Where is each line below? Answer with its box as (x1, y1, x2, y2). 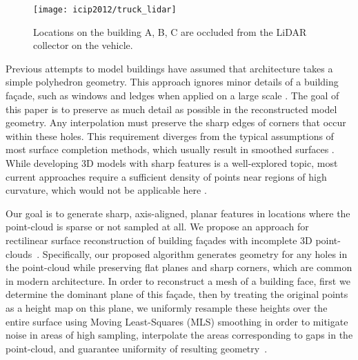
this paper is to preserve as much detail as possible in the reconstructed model (6, 101, 337, 116)
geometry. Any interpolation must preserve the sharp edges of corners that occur (6, 115, 346, 130)
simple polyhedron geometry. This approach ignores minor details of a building (6, 74, 339, 89)
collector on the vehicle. (33, 38, 133, 52)
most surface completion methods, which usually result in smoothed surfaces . (6, 142, 335, 157)
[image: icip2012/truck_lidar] (33, 5, 177, 14)
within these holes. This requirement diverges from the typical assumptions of (6, 128, 334, 143)
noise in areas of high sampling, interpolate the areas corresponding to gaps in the (6, 328, 353, 342)
